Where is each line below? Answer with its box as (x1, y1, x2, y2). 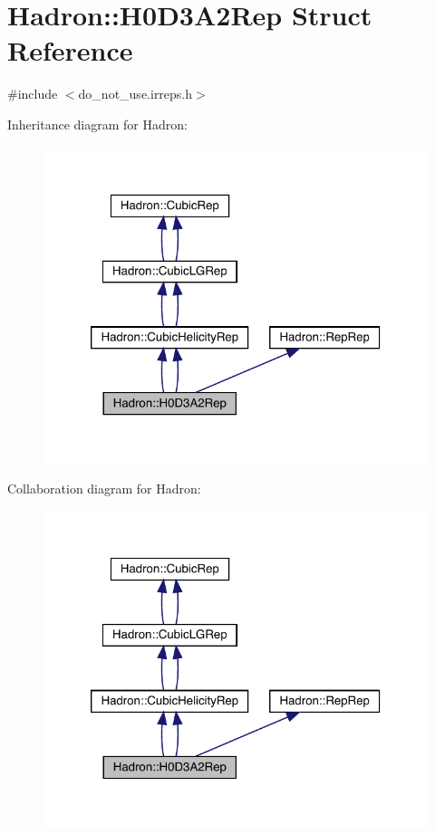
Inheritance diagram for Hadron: (7, 114, 188, 133)
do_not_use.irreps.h (78, 84, 193, 103)
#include (7, 84, 58, 103)
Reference (7, 32, 133, 69)
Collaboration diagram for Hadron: (7, 478, 201, 497)
